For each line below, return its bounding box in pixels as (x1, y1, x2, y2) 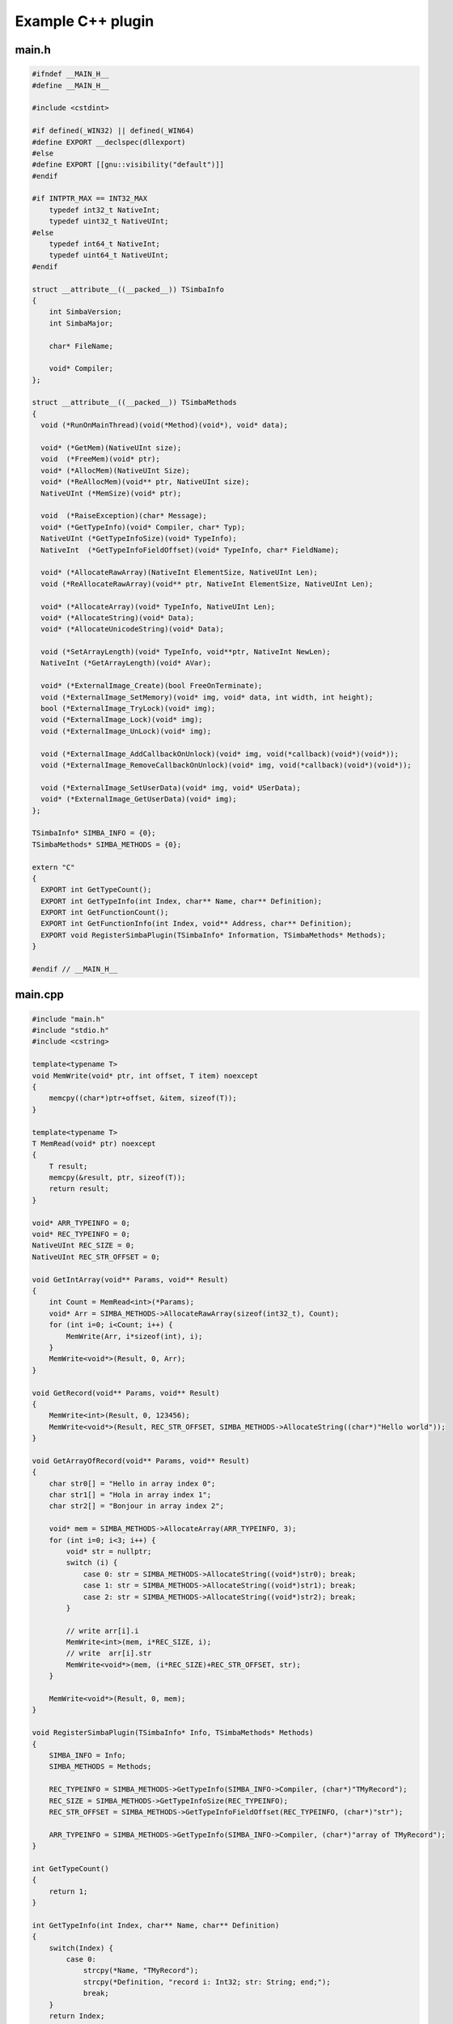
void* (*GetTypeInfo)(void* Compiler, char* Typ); (40, 522, 246, 532)
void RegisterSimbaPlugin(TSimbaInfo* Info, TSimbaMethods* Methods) (32, 1728, 314, 1737)
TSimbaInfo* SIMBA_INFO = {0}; (32, 828, 157, 838)
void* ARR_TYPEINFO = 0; (32, 1218, 131, 1227)
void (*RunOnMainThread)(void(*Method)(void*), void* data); (40, 421, 289, 430)
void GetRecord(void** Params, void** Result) (32, 1388, 220, 1397)
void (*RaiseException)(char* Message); (40, 511, 208, 521)
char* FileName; (49, 341, 113, 351)
